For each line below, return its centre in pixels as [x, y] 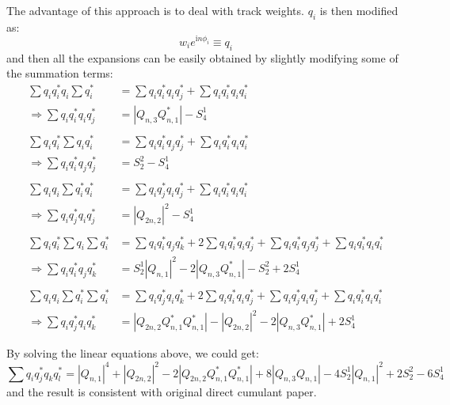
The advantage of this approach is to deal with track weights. [155, 10]
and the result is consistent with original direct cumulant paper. [162, 391]
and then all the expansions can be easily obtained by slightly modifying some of [202, 57]
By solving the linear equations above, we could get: [133, 353]
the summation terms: [60, 73]
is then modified [359, 10]
